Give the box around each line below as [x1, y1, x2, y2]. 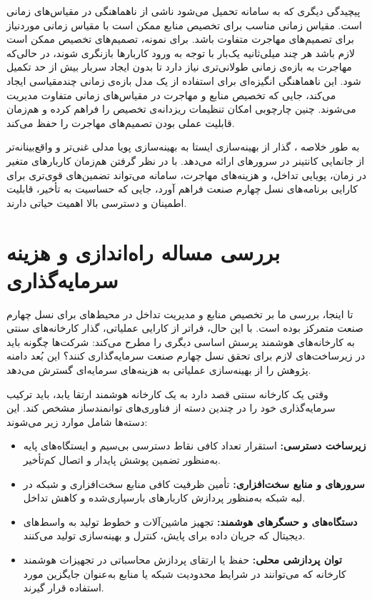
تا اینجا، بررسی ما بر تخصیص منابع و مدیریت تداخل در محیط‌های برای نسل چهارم [6, 306, 353, 321]
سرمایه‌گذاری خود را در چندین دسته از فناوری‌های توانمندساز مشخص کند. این [6, 400, 336, 415]
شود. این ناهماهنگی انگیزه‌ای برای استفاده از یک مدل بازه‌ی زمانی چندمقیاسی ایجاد [6, 73, 361, 88]
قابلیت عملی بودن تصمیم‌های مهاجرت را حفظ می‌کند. [6, 115, 235, 130]
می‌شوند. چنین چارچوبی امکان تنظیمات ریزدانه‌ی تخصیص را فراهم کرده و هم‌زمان [6, 101, 356, 116]
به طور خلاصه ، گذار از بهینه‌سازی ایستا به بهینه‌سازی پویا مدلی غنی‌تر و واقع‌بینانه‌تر [6, 139, 360, 154]
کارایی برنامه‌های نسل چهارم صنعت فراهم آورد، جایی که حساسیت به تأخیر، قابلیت [6, 181, 358, 196]
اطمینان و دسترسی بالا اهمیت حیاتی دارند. [6, 195, 187, 210]
